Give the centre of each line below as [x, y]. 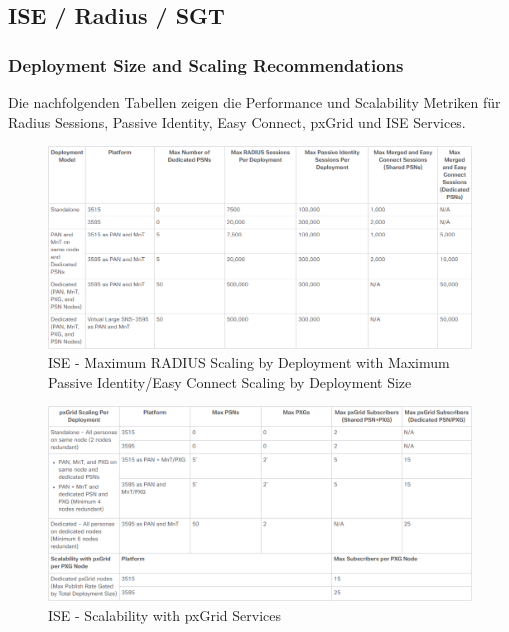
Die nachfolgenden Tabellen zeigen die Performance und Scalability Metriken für [254, 102]
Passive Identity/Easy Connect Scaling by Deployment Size [230, 381]
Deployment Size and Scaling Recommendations [206, 64]
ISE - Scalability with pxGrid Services [165, 614]
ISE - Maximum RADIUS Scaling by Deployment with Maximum [249, 362]
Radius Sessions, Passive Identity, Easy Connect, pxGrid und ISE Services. [237, 121]
